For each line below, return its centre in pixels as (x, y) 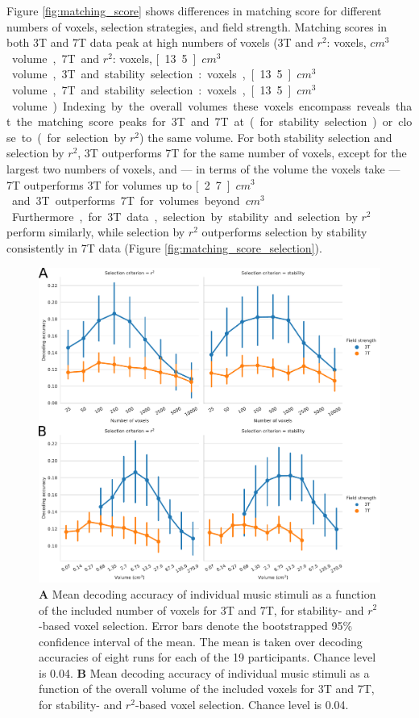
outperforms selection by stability (284, 232)
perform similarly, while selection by (96, 232)
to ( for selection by (74, 137)
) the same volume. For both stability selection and (266, 137)
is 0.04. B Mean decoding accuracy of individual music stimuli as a (204, 672)
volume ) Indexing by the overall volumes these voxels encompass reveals (201, 105)
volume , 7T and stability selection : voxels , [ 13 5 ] (151, 89)
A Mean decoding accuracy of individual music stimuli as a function (207, 593)
